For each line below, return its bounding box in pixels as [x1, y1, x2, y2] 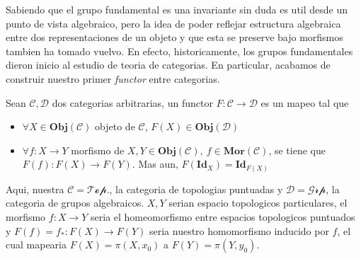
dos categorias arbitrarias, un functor [52, 95, 213, 110]
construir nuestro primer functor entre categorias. [6, 71, 220, 86]
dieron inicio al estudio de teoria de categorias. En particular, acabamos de [6, 57, 331, 72]
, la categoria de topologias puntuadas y [109, 181, 283, 196]
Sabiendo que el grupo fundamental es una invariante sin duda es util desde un [6, 2, 348, 16]
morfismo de [71, 142, 125, 157]
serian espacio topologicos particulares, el [168, 195, 348, 210]
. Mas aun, [132, 156, 178, 171]
